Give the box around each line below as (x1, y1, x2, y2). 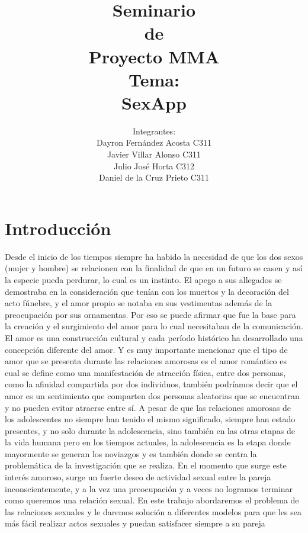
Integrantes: (132, 124, 176, 137)
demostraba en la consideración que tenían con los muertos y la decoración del (5, 285, 289, 297)
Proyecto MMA (88, 44, 220, 68)
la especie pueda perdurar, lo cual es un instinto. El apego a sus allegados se (5, 273, 282, 285)
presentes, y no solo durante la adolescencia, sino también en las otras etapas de (5, 424, 295, 436)
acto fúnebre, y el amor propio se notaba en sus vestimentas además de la (5, 297, 272, 309)
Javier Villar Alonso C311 (107, 148, 201, 160)
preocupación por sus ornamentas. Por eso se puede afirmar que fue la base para (5, 308, 296, 320)
